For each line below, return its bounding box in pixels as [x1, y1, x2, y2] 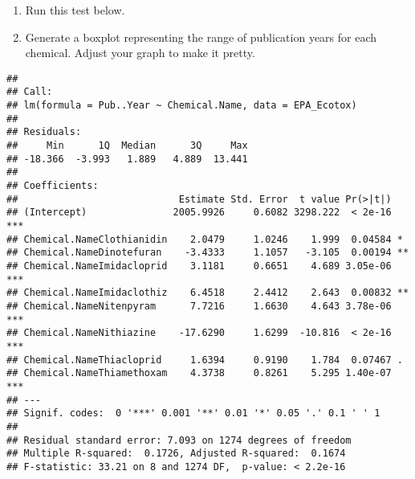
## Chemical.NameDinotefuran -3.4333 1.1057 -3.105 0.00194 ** [6, 247, 409, 259]
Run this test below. [25, 2, 125, 18]
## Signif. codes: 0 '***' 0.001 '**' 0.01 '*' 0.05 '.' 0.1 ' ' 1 [6, 407, 380, 420]
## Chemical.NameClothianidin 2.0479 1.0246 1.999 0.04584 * [6, 233, 403, 245]
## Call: [6, 86, 53, 98]
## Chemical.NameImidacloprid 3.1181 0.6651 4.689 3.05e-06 [6, 260, 392, 272]
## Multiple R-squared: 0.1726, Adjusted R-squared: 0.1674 [6, 448, 346, 460]
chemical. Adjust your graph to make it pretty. [25, 44, 255, 61]
